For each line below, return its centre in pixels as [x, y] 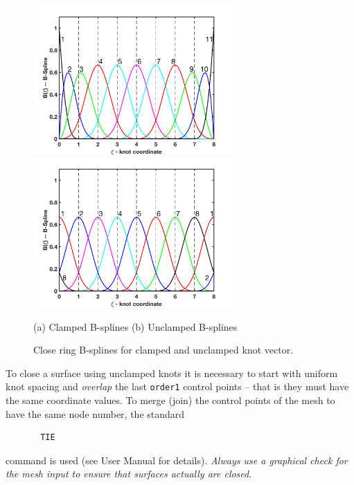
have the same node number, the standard [95, 413]
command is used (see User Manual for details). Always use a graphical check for [177, 460]
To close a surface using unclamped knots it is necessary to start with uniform [172, 373]
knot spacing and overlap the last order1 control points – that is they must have [177, 386]
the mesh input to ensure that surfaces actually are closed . [129, 474]
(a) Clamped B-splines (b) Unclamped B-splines [135, 326]
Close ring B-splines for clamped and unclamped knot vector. [163, 350]
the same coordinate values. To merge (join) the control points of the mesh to [170, 400]
